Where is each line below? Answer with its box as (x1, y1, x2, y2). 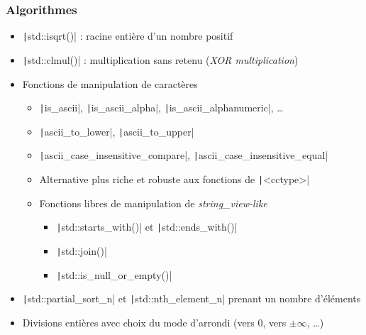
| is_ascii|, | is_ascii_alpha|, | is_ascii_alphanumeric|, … (39, 100, 284, 115)
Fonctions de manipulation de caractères (22, 76, 198, 91)
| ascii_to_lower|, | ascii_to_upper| (39, 123, 194, 138)
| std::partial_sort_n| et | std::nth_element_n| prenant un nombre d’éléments (22, 291, 361, 306)
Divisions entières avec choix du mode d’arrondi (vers (22, 314, 255, 329)
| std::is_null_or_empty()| (56, 267, 172, 282)
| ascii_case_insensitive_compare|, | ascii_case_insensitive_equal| (39, 148, 328, 163)
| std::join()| (56, 243, 107, 258)
